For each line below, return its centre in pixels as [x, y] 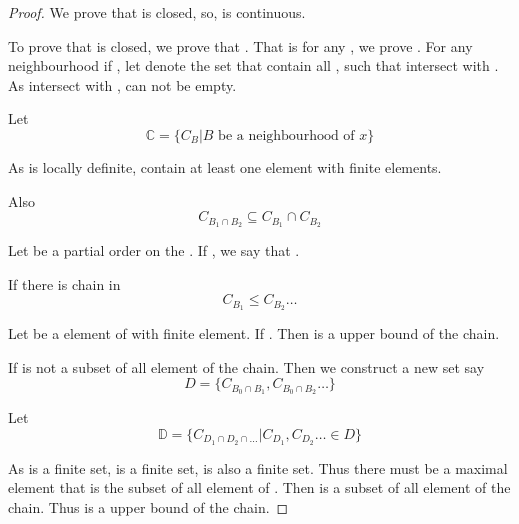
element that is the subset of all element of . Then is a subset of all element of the [259, 487]
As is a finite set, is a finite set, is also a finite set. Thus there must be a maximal [258, 467]
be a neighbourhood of [286, 135]
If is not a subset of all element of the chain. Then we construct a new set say [246, 366]
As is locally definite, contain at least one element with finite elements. [225, 166]
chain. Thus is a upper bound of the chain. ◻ [148, 506]
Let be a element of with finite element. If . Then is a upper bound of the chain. [254, 333]
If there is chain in [64, 283]
